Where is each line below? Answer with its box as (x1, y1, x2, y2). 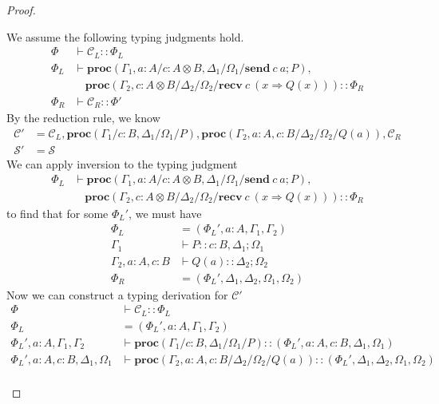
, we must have (129, 204, 202, 221)
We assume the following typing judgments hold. (6, 28, 244, 45)
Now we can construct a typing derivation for (6, 286, 228, 303)
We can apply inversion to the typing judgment (6, 155, 238, 172)
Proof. (6, 2, 36, 18)
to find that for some (6, 204, 109, 221)
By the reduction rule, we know (6, 109, 160, 126)
